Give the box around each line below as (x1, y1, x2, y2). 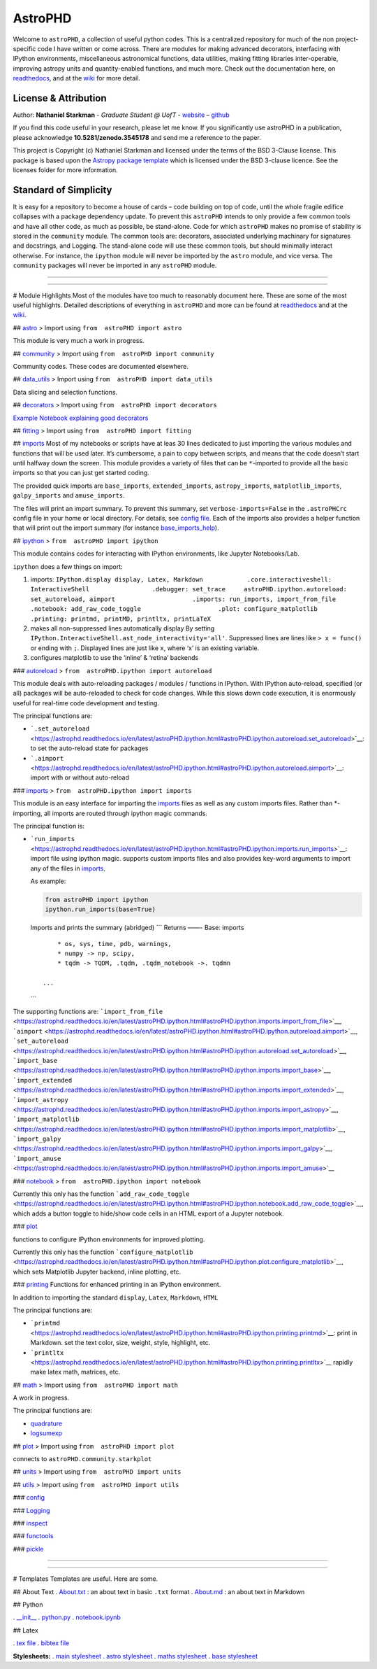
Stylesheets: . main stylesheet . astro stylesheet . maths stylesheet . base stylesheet (13, 1652, 258, 1660)
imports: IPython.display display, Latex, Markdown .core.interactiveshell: (30, 575, 332, 584)
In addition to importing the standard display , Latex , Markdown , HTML (13, 1293, 219, 1302)
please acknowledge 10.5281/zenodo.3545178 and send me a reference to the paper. (13, 133, 262, 141)
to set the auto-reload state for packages (30, 744, 149, 752)
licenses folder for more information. (13, 165, 118, 174)
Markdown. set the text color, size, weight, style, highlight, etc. (30, 1339, 211, 1347)
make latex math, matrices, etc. (30, 1368, 121, 1376)
